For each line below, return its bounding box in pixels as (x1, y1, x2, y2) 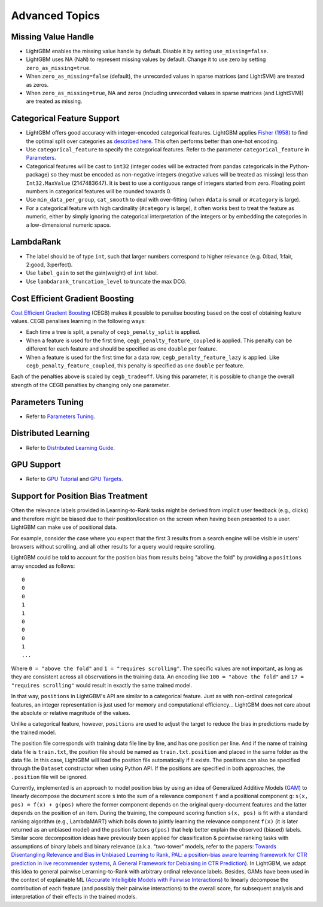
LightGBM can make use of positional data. (11, 523, 117, 531)
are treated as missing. (26, 98, 83, 105)
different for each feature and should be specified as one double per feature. (26, 345, 218, 352)
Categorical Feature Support (11, 114, 120, 124)
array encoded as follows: (11, 562, 75, 570)
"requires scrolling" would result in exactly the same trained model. (11, 681, 193, 689)
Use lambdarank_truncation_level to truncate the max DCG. (26, 278, 187, 285)
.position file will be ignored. (11, 773, 88, 780)
